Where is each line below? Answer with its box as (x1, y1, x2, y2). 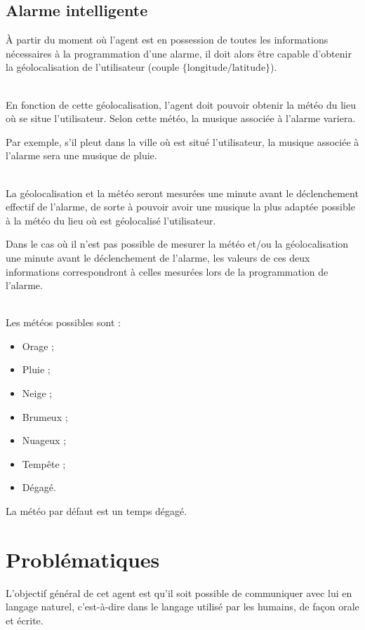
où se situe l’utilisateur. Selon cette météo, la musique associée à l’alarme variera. (6, 111, 356, 126)
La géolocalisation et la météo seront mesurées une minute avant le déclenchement (6, 185, 359, 200)
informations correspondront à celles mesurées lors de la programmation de (6, 264, 328, 279)
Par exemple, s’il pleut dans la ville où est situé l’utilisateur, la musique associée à (6, 134, 359, 149)
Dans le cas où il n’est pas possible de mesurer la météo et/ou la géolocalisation (6, 236, 349, 251)
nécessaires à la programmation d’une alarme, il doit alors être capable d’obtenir (6, 46, 352, 60)
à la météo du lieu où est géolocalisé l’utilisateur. (6, 213, 216, 227)
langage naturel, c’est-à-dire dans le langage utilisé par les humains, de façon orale (6, 599, 359, 614)
